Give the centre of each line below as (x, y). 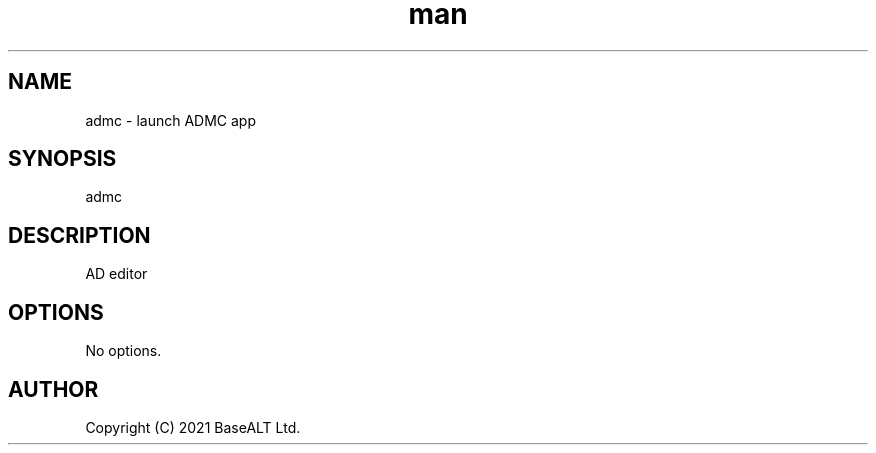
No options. (123, 351)
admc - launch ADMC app (170, 120)
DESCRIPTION (79, 235)
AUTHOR (53, 389)
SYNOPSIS (62, 159)
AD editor (116, 274)
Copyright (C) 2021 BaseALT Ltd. (193, 427)
